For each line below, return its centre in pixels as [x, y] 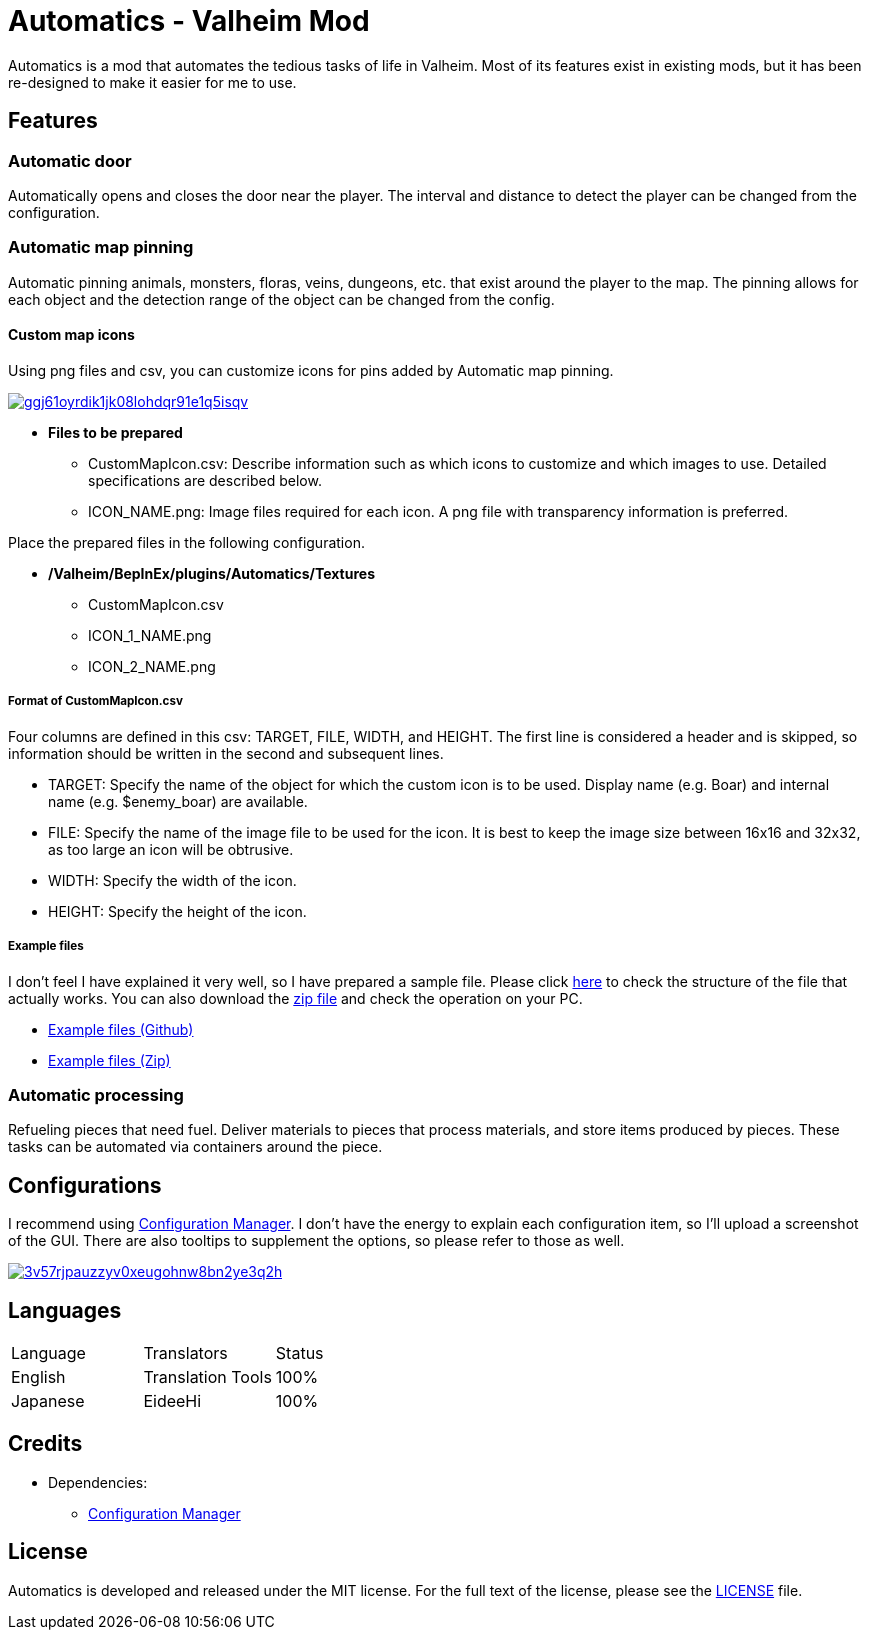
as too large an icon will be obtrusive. [171, 849]
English [38, 1376]
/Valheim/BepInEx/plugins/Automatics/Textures [212, 573]
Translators [185, 1352]
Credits [45, 1444]
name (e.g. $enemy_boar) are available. [178, 801]
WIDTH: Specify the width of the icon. [172, 880]
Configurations [85, 1185]
